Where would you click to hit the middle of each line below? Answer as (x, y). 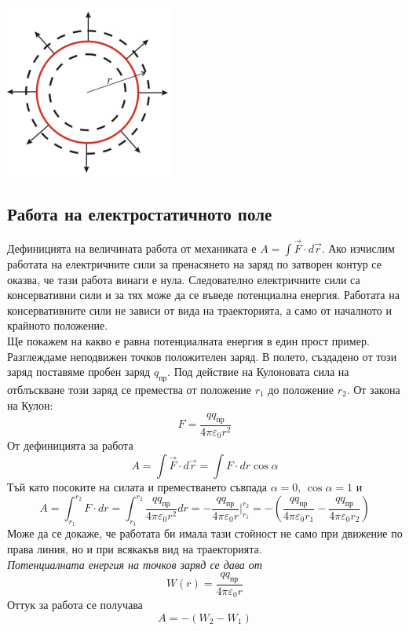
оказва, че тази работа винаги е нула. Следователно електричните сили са (184, 279)
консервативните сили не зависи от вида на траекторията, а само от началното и (199, 310)
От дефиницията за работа (70, 445)
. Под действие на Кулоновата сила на (258, 372)
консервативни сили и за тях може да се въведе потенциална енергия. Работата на (203, 295)
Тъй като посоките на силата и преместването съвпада (137, 487)
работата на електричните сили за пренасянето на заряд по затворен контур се (194, 264)
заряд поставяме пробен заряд (79, 372)
